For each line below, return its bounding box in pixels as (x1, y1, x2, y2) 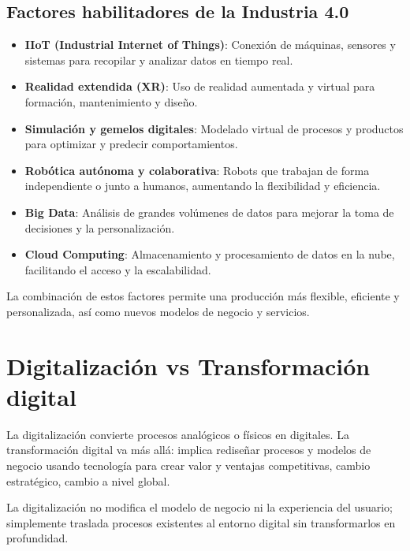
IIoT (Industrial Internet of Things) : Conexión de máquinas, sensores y (24, 36, 396, 53)
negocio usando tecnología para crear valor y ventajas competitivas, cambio (6, 457, 371, 474)
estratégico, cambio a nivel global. (6, 472, 170, 489)
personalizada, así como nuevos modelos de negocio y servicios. (6, 303, 310, 319)
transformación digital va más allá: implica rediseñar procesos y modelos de (6, 441, 371, 458)
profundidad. (6, 530, 69, 546)
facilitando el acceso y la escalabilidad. (24, 261, 211, 277)
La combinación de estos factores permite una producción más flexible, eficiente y (6, 288, 400, 304)
